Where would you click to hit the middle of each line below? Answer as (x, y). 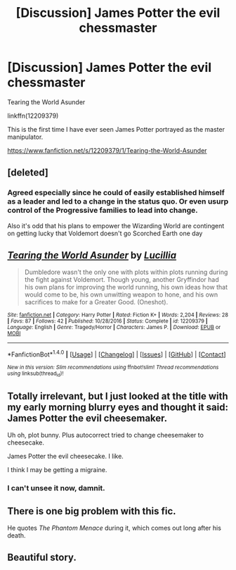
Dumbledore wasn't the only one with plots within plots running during (126, 272)
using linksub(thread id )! (35, 374)
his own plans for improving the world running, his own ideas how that (126, 287)
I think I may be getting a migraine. (57, 470)
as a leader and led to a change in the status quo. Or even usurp (118, 202)
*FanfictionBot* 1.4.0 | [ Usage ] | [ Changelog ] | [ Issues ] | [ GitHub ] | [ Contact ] (117, 354)
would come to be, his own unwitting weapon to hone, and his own (121, 295)
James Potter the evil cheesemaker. (87, 418)
